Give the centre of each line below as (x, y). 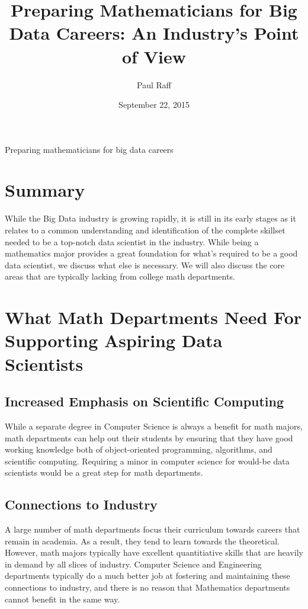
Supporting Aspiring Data (114, 340)
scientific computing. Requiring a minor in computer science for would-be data (147, 461)
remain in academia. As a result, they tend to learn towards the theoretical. (142, 541)
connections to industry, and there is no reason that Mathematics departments (147, 587)
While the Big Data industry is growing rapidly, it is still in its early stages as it (150, 218)
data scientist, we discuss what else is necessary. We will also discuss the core (145, 265)
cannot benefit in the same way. (62, 599)
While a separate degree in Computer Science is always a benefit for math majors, (154, 426)
